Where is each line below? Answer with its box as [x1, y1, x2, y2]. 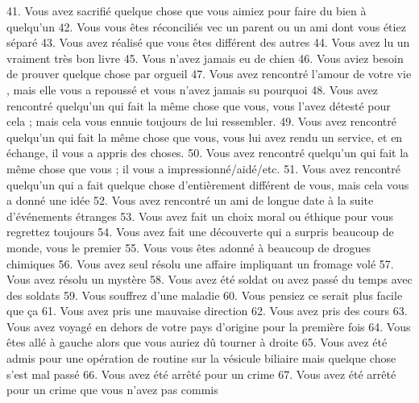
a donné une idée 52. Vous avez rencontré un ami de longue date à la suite [6, 192, 374, 209]
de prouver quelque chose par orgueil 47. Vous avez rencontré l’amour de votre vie [6, 65, 412, 82]
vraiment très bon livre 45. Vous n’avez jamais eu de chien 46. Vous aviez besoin [6, 49, 404, 66]
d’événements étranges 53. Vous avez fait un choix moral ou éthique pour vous [6, 207, 393, 224]
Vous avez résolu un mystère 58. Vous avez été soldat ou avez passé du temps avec [6, 271, 413, 288]
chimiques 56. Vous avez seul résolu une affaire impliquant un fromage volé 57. [6, 255, 394, 272]
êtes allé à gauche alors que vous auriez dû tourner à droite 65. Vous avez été [6, 334, 388, 351]
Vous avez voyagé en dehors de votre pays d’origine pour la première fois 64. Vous [6, 318, 411, 334]
